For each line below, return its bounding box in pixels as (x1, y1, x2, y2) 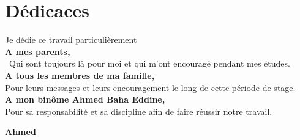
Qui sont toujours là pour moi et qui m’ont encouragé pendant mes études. (9, 57, 290, 70)
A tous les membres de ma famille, (5, 68, 155, 81)
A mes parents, (5, 45, 70, 57)
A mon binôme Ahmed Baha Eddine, (5, 93, 165, 106)
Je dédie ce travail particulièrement (5, 33, 137, 46)
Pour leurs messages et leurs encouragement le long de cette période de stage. (5, 81, 296, 94)
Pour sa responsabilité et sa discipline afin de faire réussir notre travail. (5, 105, 272, 117)
